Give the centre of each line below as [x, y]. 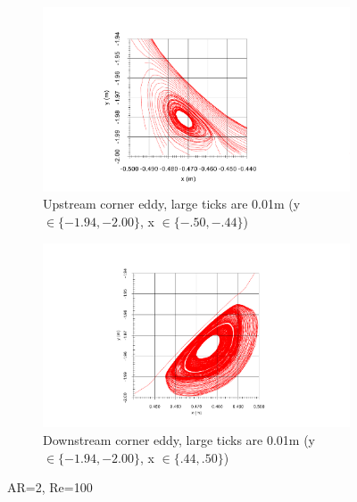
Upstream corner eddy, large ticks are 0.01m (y [172, 204]
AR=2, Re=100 [50, 487]
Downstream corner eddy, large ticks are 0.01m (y [179, 439]
